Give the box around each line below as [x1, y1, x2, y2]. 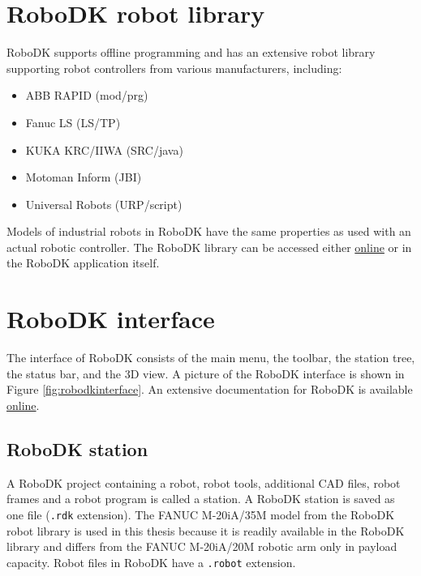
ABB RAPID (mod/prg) [25, 87, 148, 104]
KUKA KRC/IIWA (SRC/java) [25, 141, 183, 158]
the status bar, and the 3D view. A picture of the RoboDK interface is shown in [6, 365, 405, 382]
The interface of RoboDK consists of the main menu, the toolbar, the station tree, [6, 349, 415, 366]
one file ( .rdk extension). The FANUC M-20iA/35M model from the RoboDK [6, 506, 395, 523]
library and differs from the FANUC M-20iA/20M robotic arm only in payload [6, 538, 397, 555]
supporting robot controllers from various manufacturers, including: [6, 59, 342, 76]
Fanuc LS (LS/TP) [25, 113, 121, 130]
